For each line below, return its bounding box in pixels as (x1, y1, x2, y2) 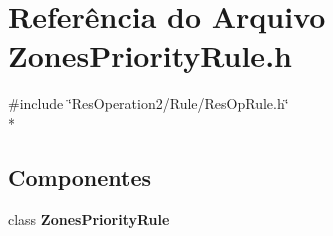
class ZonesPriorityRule (8, 208, 170, 229)
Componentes (8, 161, 152, 192)
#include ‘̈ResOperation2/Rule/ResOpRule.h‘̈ (8, 93, 289, 114)
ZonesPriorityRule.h (8, 35, 292, 76)
